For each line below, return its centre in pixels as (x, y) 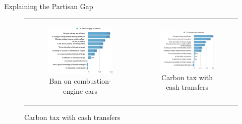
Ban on (60, 81)
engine (73, 90)
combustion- (93, 81)
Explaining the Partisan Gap (49, 6)
